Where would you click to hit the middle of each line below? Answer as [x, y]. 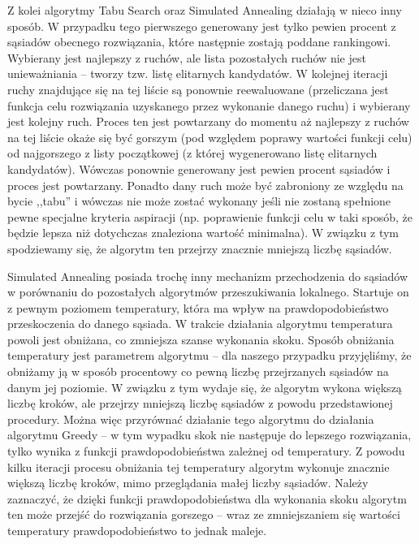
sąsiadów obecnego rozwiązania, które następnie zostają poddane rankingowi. [199, 42]
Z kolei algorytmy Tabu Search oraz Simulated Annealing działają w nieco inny [205, 10]
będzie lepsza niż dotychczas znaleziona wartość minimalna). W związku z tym [203, 233]
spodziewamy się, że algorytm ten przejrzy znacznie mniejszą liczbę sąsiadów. [200, 248]
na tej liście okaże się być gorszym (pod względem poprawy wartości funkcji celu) [210, 137]
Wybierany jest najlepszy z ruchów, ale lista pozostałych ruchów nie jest [187, 57]
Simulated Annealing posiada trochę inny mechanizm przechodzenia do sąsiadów [208, 276]
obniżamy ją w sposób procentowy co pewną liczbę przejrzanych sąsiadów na [198, 371]
